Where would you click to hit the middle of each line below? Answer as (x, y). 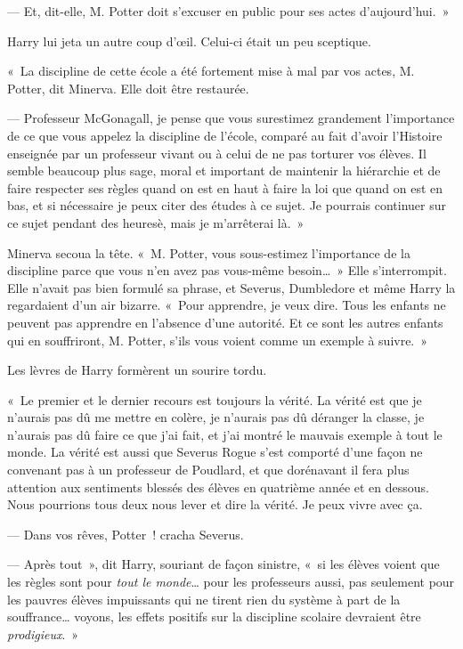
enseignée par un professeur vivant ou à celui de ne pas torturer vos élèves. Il (217, 153)
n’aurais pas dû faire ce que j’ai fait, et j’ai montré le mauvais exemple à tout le (225, 434)
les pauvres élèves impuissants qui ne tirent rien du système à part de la (204, 599)
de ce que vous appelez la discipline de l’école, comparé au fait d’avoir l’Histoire (225, 135)
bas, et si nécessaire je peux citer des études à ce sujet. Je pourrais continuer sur (227, 205)
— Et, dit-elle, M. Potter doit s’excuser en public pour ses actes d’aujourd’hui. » (228, 11)
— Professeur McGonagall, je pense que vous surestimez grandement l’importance (231, 118)
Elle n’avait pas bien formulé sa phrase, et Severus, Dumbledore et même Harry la (231, 287)
